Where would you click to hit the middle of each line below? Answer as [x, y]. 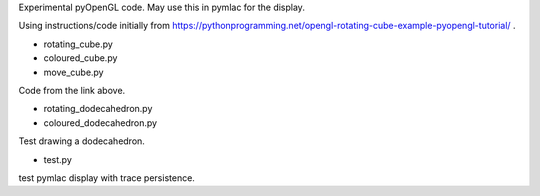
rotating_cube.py [78, 44]
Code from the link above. [72, 90]
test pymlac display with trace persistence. [106, 177]
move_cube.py [73, 72]
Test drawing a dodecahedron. [81, 141]
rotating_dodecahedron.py [98, 109]
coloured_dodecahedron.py [100, 122]
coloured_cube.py [80, 58]
